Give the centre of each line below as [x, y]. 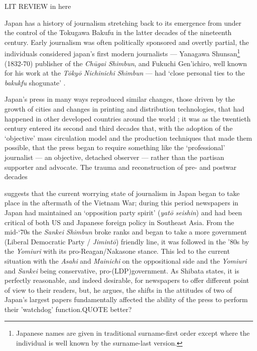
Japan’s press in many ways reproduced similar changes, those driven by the [120, 99]
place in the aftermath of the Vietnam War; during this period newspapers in [122, 203]
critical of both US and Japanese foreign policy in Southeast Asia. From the [119, 222]
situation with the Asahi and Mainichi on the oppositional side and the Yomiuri [126, 260]
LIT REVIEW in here [38, 6]
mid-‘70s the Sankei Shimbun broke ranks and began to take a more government [126, 232]
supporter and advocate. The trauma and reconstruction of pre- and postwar [121, 167]
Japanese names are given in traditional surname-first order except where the [133, 333]
